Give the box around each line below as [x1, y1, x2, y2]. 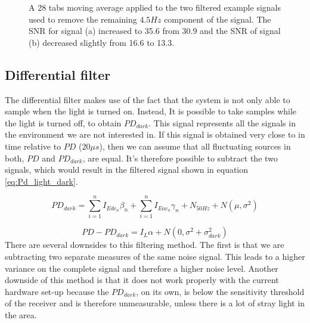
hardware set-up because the [5, 285, 109, 297]
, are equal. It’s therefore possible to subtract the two [82, 151, 278, 164]
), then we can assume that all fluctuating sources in [99, 139, 291, 152]
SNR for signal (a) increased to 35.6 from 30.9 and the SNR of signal [29, 24, 281, 37]
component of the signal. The [164, 13, 271, 25]
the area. [5, 309, 37, 321]
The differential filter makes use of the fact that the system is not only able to [5, 93, 290, 105]
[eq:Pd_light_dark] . [5, 175, 78, 187]
